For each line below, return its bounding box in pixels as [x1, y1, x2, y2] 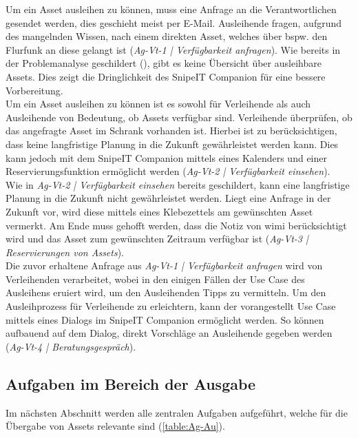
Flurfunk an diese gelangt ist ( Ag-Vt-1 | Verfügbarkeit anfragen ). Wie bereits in [6, 42, 341, 56]
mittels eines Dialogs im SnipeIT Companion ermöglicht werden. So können [6, 312, 324, 326]
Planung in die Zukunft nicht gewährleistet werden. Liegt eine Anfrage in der [6, 191, 331, 205]
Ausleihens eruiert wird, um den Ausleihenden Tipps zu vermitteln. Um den [6, 285, 326, 300]
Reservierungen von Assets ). [6, 244, 125, 259]
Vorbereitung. [6, 83, 63, 97]
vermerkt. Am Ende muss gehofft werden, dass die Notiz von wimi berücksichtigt [6, 218, 347, 232]
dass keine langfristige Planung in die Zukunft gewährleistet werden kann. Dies [6, 136, 339, 151]
